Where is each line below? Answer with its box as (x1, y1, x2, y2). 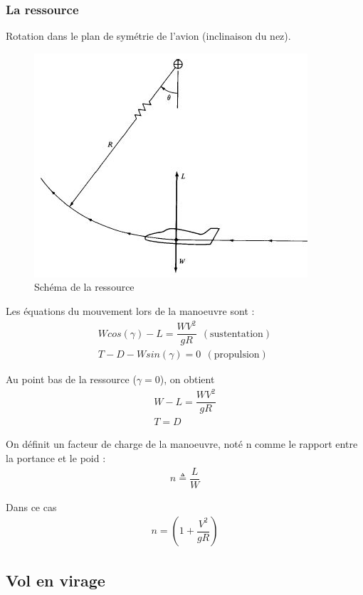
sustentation (210, 328, 263, 339)
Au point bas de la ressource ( (6, 372, 137, 387)
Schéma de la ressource (34, 279, 135, 294)
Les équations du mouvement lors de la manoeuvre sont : (6, 304, 255, 318)
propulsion (214, 350, 260, 360)
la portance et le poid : (6, 451, 106, 466)
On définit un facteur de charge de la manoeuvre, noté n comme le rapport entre (6, 436, 358, 451)
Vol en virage (6, 569, 105, 591)
